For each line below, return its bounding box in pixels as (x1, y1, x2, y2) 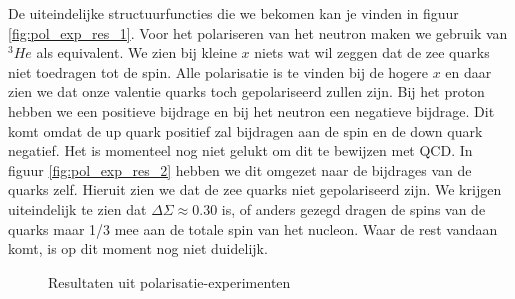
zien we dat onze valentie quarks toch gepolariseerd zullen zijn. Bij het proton (8, 81, 485, 102)
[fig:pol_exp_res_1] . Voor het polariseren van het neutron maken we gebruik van (8, 22, 508, 43)
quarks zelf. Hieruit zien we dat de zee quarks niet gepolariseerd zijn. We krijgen (8, 179, 502, 200)
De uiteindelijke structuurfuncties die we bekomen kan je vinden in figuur (8, 3, 459, 23)
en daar (445, 61, 492, 82)
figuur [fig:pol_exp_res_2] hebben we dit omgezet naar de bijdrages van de (8, 159, 472, 180)
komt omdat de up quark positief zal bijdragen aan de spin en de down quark (8, 120, 483, 141)
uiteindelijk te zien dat (8, 198, 147, 219)
